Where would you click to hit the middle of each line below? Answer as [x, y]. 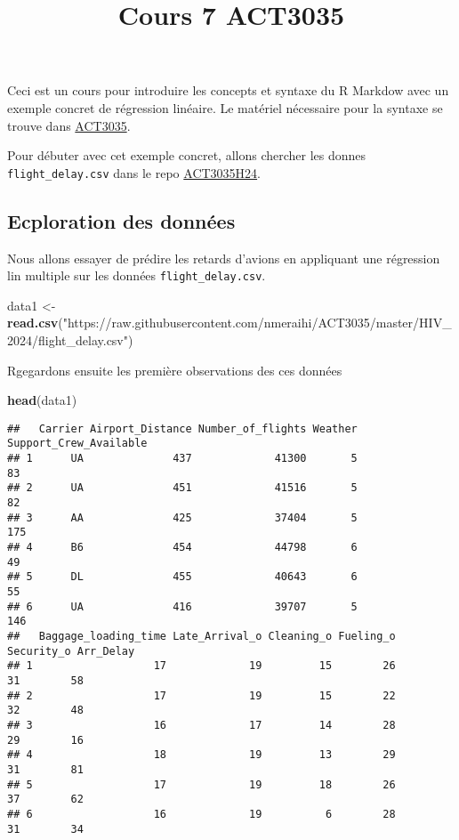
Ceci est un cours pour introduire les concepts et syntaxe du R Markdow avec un [228, 90]
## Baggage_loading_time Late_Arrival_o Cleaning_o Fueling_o [201, 637]
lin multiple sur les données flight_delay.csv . [137, 275]
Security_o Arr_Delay [71, 651]
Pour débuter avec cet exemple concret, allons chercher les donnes [187, 155]
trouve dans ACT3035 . [69, 125]
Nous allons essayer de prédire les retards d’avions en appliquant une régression [224, 258]
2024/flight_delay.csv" [68, 340]
